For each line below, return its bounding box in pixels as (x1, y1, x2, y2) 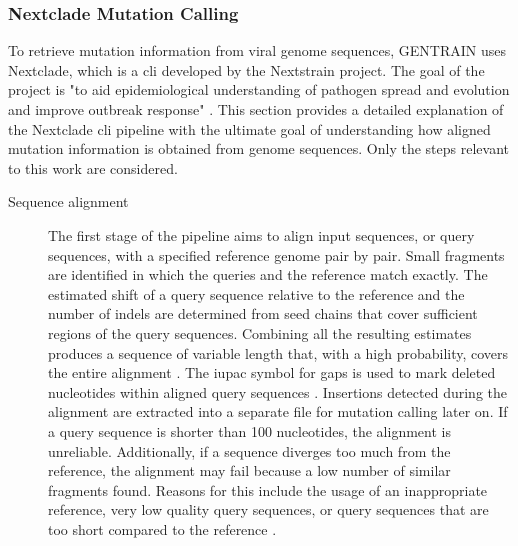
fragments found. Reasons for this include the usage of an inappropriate (48, 479, 488, 500)
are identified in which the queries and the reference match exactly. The (48, 264, 488, 285)
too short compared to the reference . (48, 518, 277, 539)
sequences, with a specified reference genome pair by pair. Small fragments (48, 244, 505, 265)
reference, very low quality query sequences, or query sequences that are (48, 499, 489, 520)
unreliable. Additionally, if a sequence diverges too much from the (48, 440, 451, 461)
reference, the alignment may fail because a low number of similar (48, 460, 451, 481)
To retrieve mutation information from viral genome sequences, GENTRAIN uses (8, 40, 506, 61)
